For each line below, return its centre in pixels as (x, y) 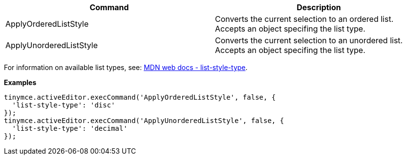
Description (319, 7)
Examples (20, 82)
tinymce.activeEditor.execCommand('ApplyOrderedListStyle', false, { (140, 97)
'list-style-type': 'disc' (64, 105)
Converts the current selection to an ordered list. (304, 19)
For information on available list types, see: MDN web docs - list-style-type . (126, 67)
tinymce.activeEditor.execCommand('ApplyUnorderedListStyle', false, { (144, 121)
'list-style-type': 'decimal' (70, 128)
